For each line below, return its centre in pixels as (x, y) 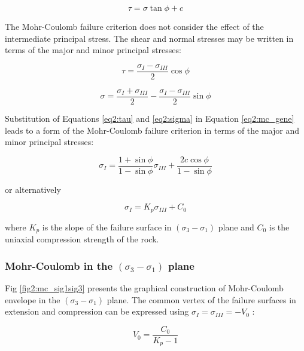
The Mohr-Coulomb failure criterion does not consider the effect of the (134, 26)
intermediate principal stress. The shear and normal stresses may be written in (149, 38)
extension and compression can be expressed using (97, 311)
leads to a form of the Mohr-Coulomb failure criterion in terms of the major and (152, 130)
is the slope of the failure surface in (107, 227)
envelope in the (33, 299)
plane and (236, 227)
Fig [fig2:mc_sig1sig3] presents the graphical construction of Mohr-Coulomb (144, 288)
